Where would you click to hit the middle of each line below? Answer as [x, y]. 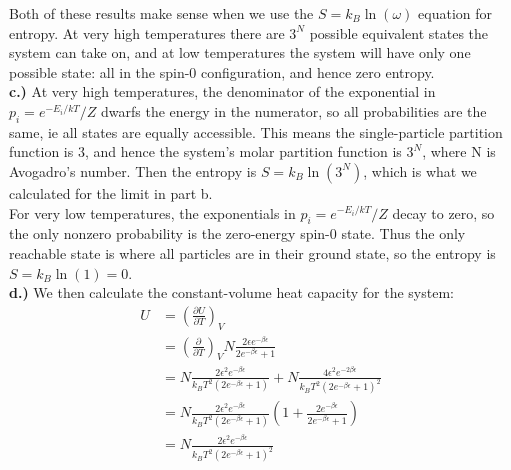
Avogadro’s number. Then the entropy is [133, 170]
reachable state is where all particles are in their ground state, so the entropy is [252, 252]
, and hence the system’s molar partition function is [243, 151]
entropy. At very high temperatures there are [147, 32]
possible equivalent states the [399, 32]
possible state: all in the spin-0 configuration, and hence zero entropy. [222, 71]
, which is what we [420, 170]
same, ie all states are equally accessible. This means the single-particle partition [256, 131]
